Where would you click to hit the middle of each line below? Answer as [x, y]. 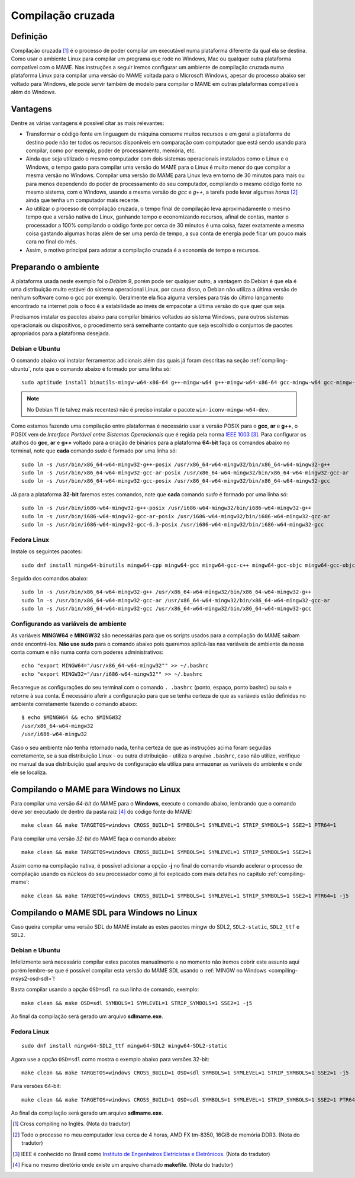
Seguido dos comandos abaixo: [49, 578]
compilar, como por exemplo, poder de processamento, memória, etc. [111, 150]
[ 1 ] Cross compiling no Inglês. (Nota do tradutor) [72, 1124]
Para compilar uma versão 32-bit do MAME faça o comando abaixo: [94, 839]
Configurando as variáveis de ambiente [69, 624]
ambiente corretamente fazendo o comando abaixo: [74, 704]
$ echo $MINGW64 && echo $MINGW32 [71, 718]
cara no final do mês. [51, 242]
